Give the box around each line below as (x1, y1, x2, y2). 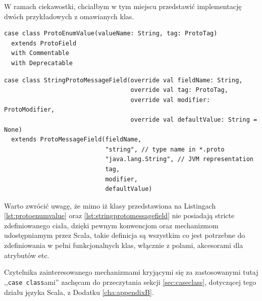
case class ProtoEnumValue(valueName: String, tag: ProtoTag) (4, 30, 218, 37)
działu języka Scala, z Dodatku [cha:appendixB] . (4, 286, 154, 297)
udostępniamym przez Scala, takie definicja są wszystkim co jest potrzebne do (4, 230, 245, 240)
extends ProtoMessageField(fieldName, (11, 136, 142, 143)
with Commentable (11, 49, 69, 57)
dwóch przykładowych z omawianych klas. (4, 11, 134, 21)
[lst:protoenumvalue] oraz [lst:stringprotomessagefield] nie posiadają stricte (4, 210, 235, 221)
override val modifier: (130, 96, 211, 104)
